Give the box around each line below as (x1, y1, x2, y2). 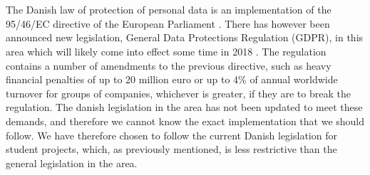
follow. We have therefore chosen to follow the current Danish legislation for (6, 127, 337, 142)
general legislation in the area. (6, 155, 138, 170)
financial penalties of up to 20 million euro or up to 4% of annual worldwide (6, 72, 338, 87)
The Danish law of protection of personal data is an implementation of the (6, 2, 332, 17)
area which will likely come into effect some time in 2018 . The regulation (6, 43, 327, 58)
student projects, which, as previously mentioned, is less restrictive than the (6, 142, 337, 157)
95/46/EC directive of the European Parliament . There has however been (6, 16, 330, 31)
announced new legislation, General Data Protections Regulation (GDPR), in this (6, 30, 364, 45)
